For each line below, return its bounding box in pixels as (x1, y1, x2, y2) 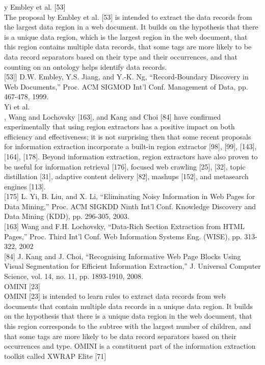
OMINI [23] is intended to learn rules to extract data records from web (4, 291, 226, 301)
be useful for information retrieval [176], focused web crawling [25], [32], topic (4, 161, 246, 172)
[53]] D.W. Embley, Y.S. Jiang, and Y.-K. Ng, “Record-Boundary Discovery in (4, 71, 249, 82)
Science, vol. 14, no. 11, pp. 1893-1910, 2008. (4, 271, 143, 282)
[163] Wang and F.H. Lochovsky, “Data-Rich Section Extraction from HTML (4, 221, 245, 232)
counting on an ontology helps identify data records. (4, 61, 167, 72)
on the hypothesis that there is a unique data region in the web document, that (4, 311, 252, 321)
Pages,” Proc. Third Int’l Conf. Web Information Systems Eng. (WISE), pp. (4, 231, 242, 241)
